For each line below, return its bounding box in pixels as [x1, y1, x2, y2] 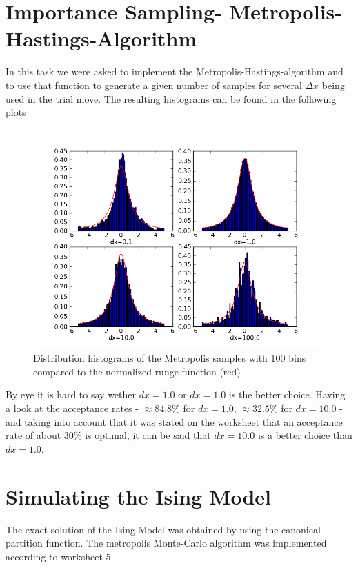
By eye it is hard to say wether [6, 387, 136, 402]
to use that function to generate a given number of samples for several [6, 77, 302, 92]
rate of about [6, 428, 61, 442]
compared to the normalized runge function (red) [33, 364, 241, 378]
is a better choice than [257, 428, 352, 442]
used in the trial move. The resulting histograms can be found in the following [6, 91, 337, 106]
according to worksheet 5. [6, 549, 114, 563]
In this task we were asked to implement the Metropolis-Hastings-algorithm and [6, 64, 344, 79]
